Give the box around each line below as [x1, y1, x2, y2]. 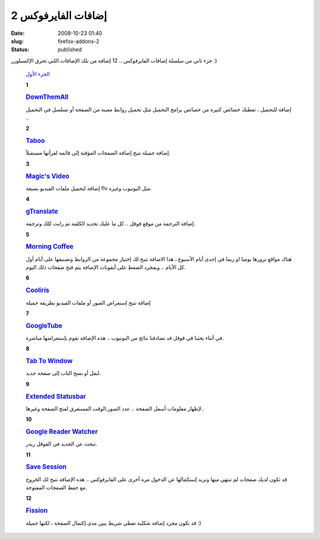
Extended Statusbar [25, 392, 86, 400]
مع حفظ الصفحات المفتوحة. [25, 484, 87, 491]
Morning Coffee [25, 243, 73, 251]
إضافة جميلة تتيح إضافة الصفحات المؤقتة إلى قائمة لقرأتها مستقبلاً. [25, 149, 171, 156]
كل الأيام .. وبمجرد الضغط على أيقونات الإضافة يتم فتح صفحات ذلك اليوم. [25, 264, 186, 271]
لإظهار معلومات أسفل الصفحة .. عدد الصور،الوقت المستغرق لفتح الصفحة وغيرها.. [25, 405, 204, 412]
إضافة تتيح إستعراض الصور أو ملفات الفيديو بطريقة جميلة [25, 299, 151, 306]
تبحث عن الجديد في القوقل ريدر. [25, 440, 98, 447]
